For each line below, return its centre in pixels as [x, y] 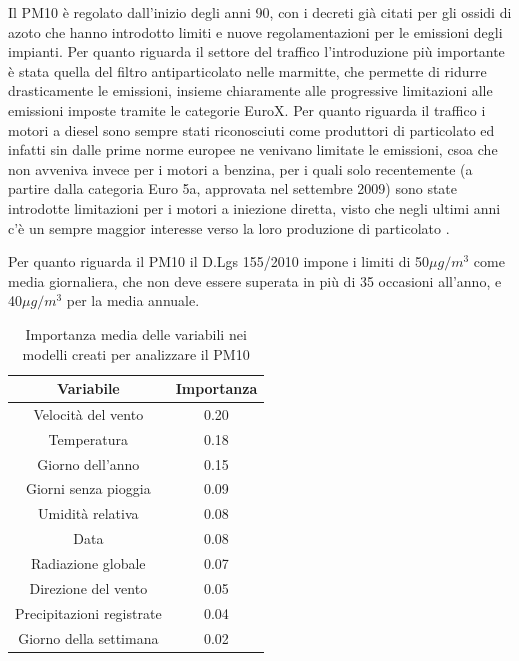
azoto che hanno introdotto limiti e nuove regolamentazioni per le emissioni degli [255, 31]
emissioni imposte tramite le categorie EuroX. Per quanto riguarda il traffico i [247, 109]
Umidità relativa [88, 513]
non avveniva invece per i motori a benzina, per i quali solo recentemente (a [240, 168]
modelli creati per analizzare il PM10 [136, 353]
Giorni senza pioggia [88, 488]
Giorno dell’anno [88, 463]
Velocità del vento [88, 413]
